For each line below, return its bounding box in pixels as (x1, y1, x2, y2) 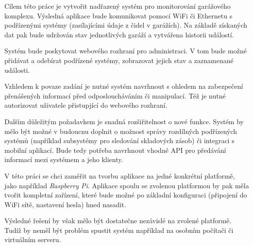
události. (4, 65, 30, 75)
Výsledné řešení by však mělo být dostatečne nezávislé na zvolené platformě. (4, 215, 232, 226)
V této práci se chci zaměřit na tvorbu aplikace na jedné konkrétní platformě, (4, 170, 235, 180)
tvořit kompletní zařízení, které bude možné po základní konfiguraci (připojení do (4, 190, 247, 200)
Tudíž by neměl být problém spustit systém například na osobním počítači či (4, 225, 234, 235)
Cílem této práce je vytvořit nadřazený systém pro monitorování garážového (4, 1, 231, 11)
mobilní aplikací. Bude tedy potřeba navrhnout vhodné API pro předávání (4, 145, 226, 155)
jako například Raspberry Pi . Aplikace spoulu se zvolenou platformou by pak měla (4, 180, 249, 190)
